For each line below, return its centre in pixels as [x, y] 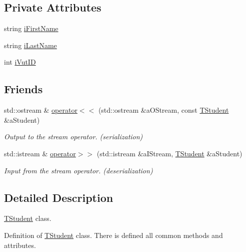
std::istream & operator [40, 153]
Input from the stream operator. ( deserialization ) [78, 170]
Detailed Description [59, 197]
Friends [23, 89]
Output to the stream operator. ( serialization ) [73, 137]
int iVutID [20, 62]
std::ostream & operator [41, 110]
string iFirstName [31, 28]
